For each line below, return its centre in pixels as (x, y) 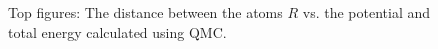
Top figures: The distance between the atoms (145, 12)
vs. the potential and (366, 12)
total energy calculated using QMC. (117, 31)
